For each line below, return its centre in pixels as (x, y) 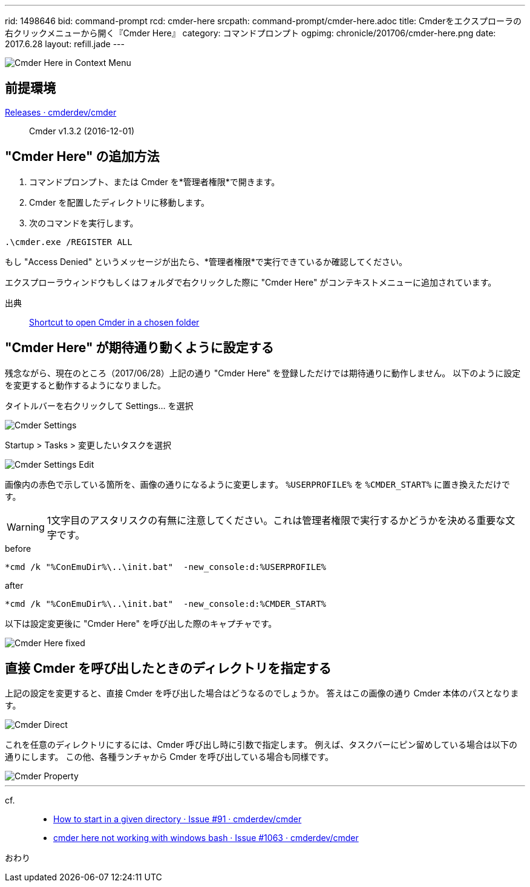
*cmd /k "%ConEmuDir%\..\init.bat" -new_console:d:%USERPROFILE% (166, 567)
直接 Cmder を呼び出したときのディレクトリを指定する (168, 668)
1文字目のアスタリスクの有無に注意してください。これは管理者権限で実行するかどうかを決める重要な (276, 520)
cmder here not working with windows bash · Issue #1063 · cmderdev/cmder (206, 838)
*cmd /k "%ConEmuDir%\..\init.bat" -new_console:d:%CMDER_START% (166, 604)
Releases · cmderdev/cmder (61, 112)
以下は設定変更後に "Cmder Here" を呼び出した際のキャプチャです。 (141, 623)
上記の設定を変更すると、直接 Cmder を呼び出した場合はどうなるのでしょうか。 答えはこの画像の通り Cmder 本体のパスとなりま (262, 693)
